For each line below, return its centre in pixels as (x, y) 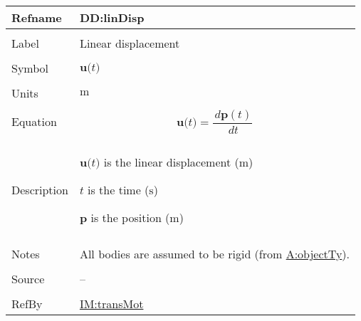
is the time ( (119, 189)
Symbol (30, 68)
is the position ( (130, 217)
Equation (34, 122)
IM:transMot (111, 303)
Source (28, 278)
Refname (37, 17)
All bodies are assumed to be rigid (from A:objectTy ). (215, 253)
